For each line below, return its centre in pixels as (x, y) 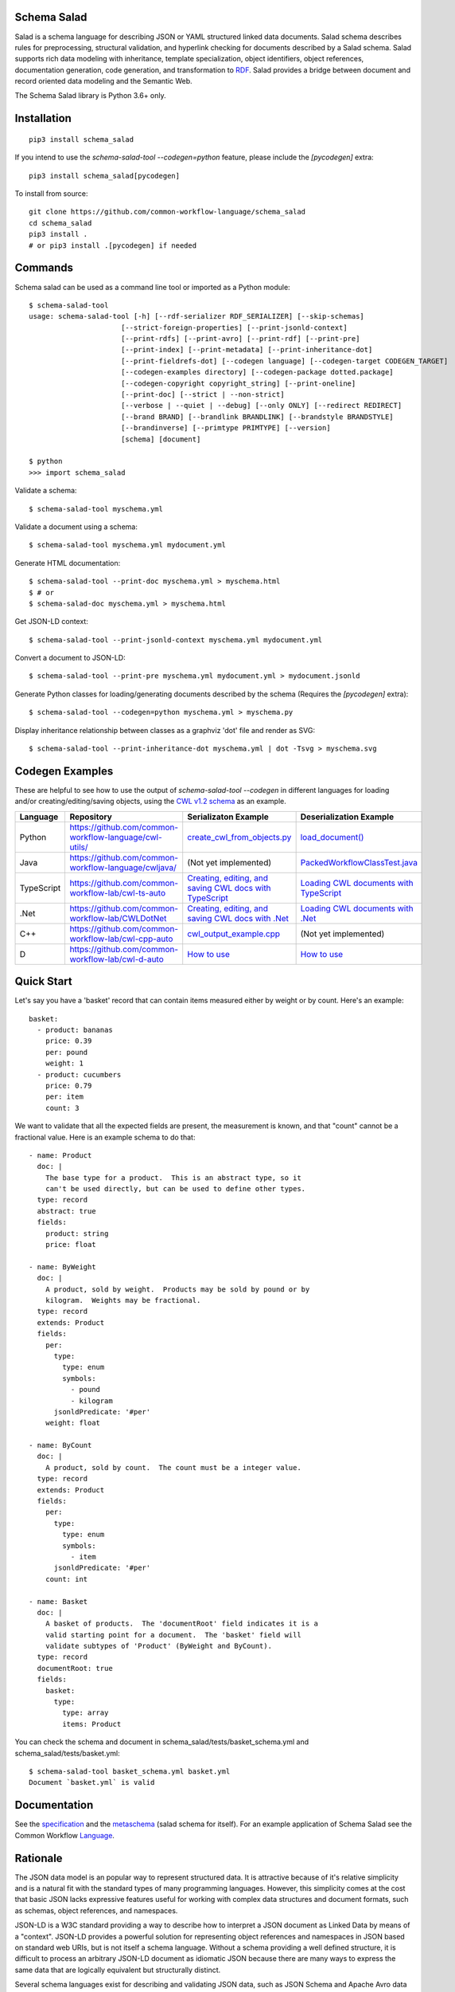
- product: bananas (75, 1030)
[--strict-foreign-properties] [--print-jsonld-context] (234, 327)
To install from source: (51, 194)
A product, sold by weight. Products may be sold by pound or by (177, 1289)
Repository (91, 817)
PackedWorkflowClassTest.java (359, 862)
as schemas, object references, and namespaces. (96, 1910)
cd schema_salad (60, 223)
